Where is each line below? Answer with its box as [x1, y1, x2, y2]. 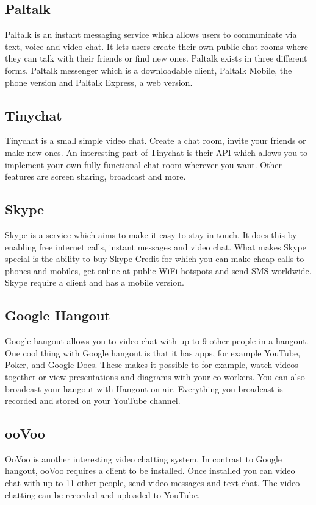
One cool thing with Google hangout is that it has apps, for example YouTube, [5, 346, 301, 359]
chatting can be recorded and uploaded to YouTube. [5, 488, 200, 501]
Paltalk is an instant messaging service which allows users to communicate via [5, 28, 297, 41]
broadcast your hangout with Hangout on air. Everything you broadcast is [5, 382, 283, 395]
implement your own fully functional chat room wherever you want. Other [5, 158, 282, 171]
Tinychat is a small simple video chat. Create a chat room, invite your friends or [5, 134, 306, 147]
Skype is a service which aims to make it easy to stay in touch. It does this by [5, 228, 297, 241]
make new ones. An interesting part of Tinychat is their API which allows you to [5, 146, 308, 158]
